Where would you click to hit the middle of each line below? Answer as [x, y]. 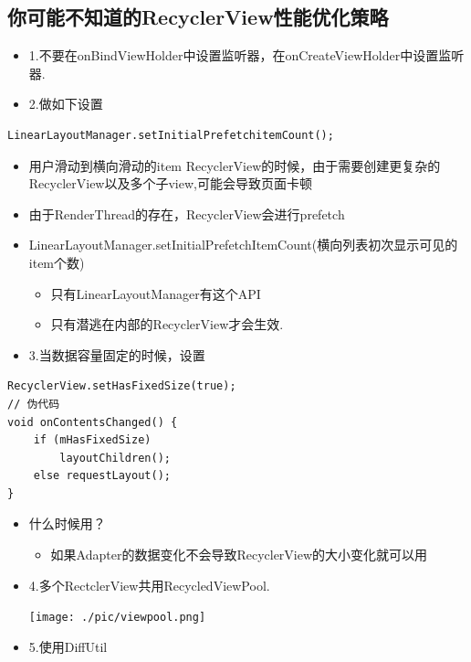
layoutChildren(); [115, 458]
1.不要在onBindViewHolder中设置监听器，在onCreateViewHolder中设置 [234, 55]
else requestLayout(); [102, 476]
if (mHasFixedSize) [92, 440]
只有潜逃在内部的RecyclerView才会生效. [167, 324]
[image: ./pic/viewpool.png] [117, 618]
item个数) [57, 262]
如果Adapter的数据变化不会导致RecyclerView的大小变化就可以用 [239, 555]
